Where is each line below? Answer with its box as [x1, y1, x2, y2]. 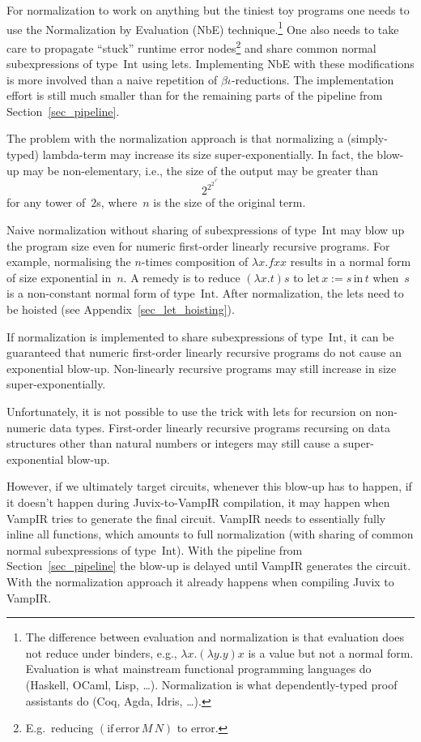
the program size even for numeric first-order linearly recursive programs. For [6, 237, 390, 254]
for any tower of [6, 194, 86, 211]
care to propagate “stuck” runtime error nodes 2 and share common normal [6, 36, 376, 56]
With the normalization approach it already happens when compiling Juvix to [6, 573, 394, 590]
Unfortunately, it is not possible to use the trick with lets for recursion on [6, 403, 372, 420]
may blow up [340, 221, 405, 238]
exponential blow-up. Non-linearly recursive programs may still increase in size [6, 359, 397, 376]
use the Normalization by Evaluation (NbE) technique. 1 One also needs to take [6, 18, 399, 37]
